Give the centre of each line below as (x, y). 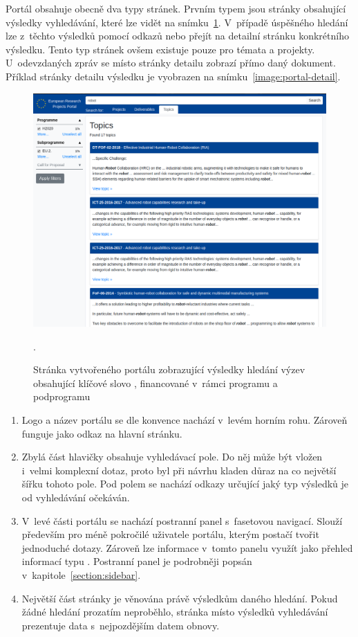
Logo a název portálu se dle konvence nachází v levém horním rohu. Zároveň (185, 419)
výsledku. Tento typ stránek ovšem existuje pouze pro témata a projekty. (160, 49)
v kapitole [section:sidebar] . (81, 574)
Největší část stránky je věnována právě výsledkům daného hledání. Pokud (180, 598)
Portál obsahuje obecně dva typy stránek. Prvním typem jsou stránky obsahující (176, 8)
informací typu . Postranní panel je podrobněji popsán (137, 561)
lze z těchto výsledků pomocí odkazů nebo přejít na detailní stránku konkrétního (177, 36)
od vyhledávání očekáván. (76, 497)
